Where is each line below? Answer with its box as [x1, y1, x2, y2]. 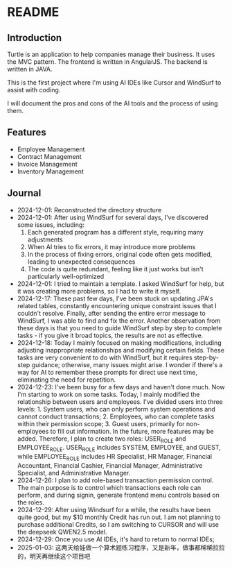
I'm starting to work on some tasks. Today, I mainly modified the [17, 390, 200, 398]
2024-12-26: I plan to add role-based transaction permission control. [17, 476, 214, 484]
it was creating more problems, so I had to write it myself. [17, 287, 181, 295]
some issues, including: [17, 220, 85, 229]
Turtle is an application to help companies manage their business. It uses [7, 50, 215, 58]
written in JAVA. [7, 65, 53, 73]
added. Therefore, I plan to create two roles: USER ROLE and [17, 434, 186, 444]
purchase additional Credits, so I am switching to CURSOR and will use [17, 521, 220, 529]
